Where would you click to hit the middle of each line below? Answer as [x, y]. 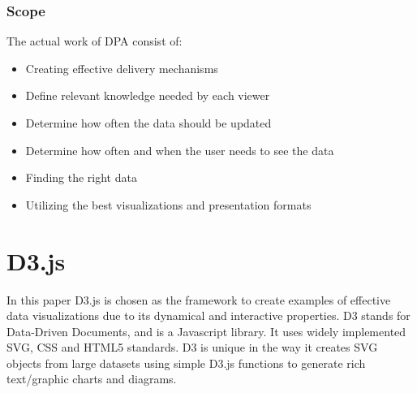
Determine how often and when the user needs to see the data [180, 150]
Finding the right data [81, 177]
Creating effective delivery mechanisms [122, 68]
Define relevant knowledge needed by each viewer [148, 95]
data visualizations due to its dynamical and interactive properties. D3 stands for [208, 315]
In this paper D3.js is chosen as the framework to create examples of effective [199, 299]
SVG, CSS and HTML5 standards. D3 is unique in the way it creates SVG [192, 347]
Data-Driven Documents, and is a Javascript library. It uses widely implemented [206, 331]
